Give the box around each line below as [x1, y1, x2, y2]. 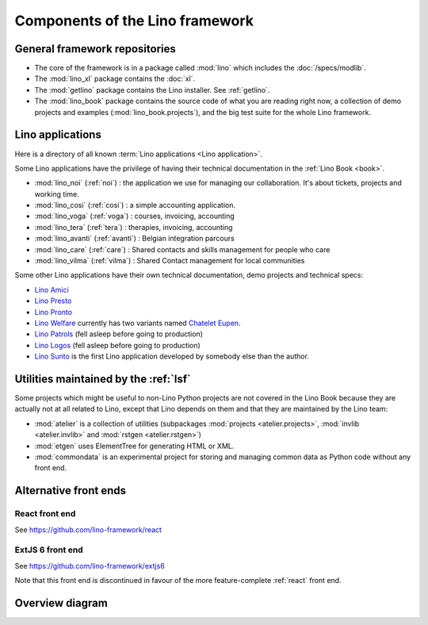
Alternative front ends [14, 484, 127, 497]
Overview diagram [14, 596, 109, 610]
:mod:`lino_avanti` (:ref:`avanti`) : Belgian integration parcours [34, 234, 235, 243]
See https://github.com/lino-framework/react [14, 524, 162, 535]
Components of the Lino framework [14, 12, 254, 29]
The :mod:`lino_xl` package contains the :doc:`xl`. [34, 74, 196, 83]
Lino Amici [34, 285, 69, 294]
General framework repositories [14, 42, 176, 56]
